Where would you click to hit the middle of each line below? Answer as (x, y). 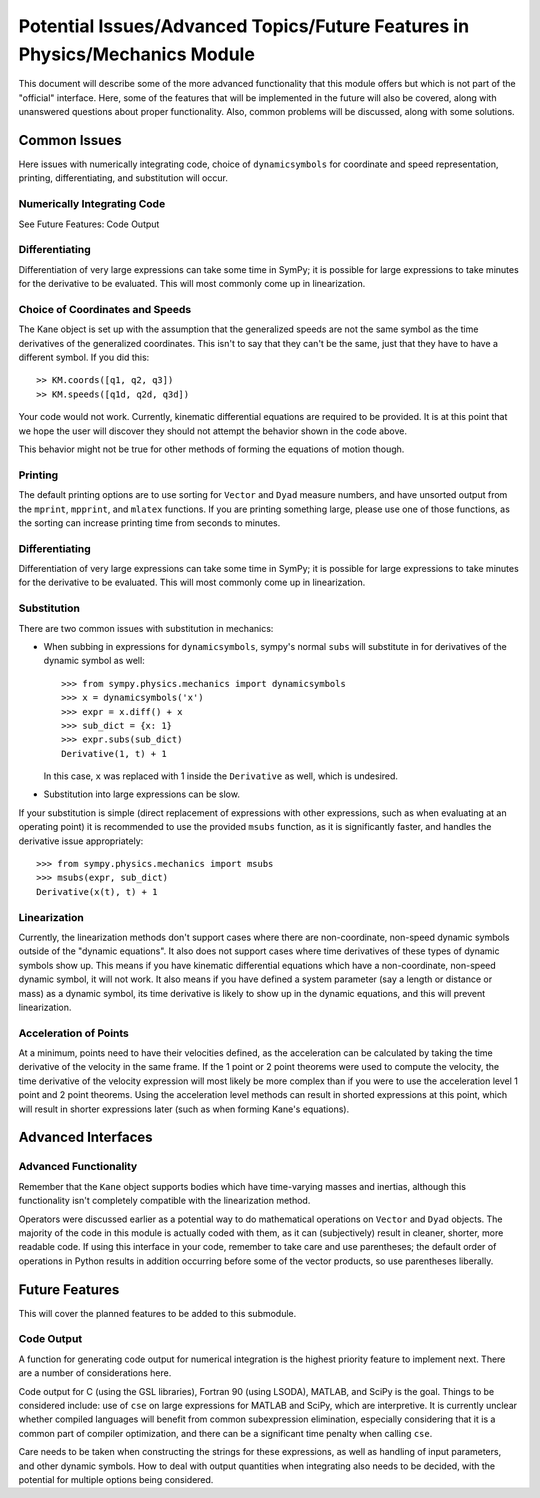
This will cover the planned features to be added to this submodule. (157, 1313)
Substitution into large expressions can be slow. (141, 794)
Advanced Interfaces (86, 1137)
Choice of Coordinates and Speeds (105, 309)
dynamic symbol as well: (94, 661)
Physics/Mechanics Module (136, 54)
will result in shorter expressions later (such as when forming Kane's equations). (184, 1109)
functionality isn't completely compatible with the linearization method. (164, 1201)
